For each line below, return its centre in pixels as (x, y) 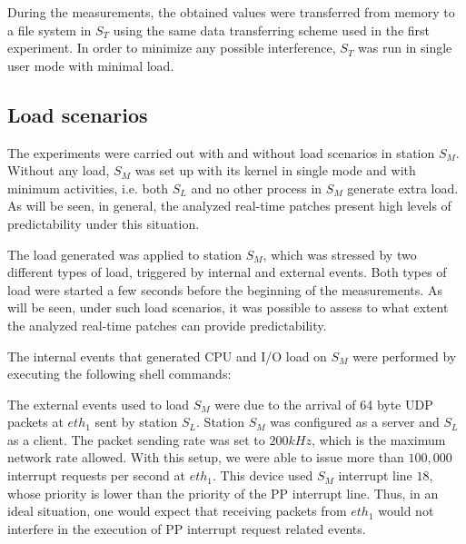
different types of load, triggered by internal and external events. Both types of (227, 272)
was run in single (405, 48)
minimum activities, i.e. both (88, 188)
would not (406, 511)
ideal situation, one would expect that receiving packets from (177, 511)
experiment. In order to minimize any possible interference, (172, 48)
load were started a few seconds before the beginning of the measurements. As (225, 289)
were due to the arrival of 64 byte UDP (324, 404)
